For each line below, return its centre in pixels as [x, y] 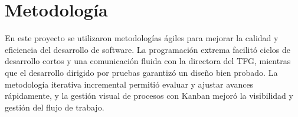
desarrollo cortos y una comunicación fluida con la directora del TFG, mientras [148, 61]
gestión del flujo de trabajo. [55, 107]
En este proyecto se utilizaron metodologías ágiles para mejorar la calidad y [142, 38]
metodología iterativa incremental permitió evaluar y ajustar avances [129, 84]
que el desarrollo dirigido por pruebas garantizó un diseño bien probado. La [141, 72]
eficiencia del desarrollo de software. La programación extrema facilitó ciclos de [148, 49]
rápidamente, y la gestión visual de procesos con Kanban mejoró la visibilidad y [149, 96]
